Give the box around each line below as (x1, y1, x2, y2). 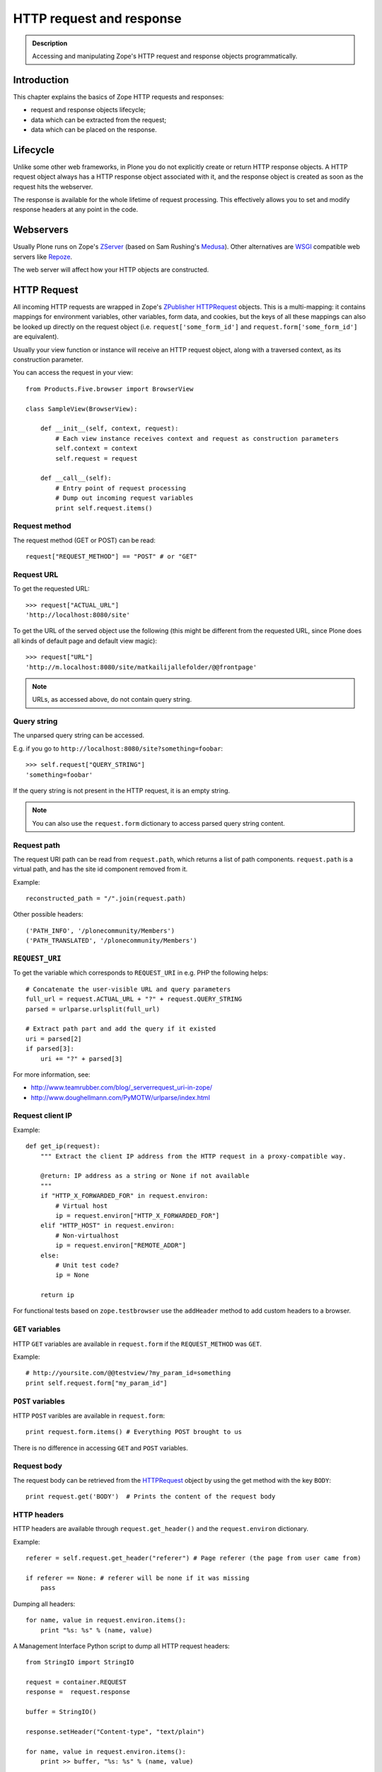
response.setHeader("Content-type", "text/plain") (25, 1728, 205, 1736)
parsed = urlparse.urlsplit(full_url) (25, 1005, 161, 1013)
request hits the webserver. (13, 182, 93, 191)
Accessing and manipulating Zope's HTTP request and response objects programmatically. (32, 52, 298, 60)
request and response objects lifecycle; (30, 106, 146, 114)
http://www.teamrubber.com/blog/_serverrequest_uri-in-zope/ (30, 1083, 212, 1092)
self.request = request (55, 454, 138, 462)
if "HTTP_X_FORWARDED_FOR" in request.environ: (40, 1191, 209, 1200)
